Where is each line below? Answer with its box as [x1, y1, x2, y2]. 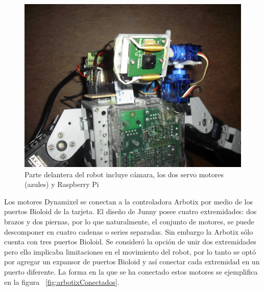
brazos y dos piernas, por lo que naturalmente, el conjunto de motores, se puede [4, 216, 254, 226]
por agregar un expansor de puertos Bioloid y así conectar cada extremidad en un [4, 256, 260, 267]
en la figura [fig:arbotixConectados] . [4, 276, 119, 287]
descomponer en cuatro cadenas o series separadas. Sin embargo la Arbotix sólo [4, 226, 253, 237]
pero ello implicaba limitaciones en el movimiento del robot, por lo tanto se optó [4, 246, 256, 257]
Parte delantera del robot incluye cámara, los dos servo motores [25, 169, 224, 179]
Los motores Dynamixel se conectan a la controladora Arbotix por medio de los [4, 196, 253, 206]
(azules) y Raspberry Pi [25, 179, 99, 190]
